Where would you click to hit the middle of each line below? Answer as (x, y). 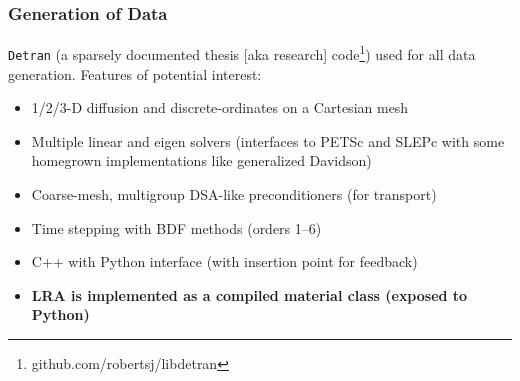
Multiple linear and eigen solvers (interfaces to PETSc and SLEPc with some (268, 140)
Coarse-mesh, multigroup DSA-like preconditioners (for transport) (234, 193)
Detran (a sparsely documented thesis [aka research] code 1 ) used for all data (242, 52)
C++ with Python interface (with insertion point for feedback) (224, 261)
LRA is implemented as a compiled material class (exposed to (249, 294)
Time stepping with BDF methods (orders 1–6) (176, 227)
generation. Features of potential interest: (135, 73)
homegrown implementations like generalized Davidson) (201, 160)
